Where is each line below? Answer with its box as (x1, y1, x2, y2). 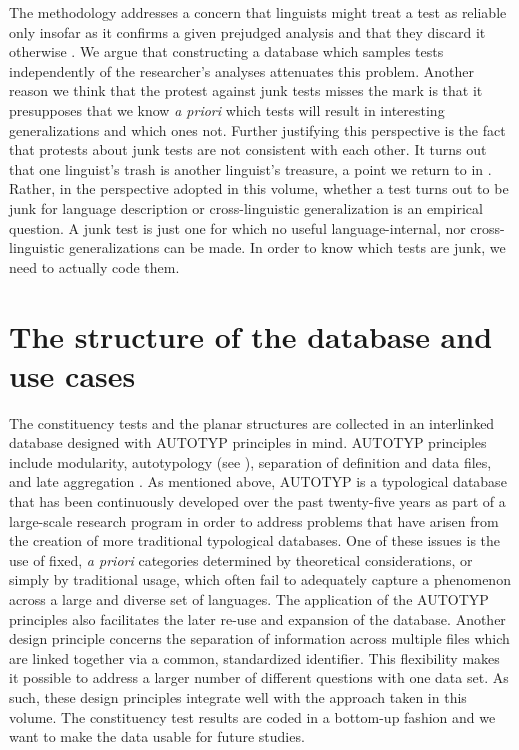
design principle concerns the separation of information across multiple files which (9, 628, 510, 649)
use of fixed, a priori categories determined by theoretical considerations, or (9, 549, 473, 570)
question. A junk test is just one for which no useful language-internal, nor (9, 217, 466, 238)
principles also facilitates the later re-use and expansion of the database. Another (9, 608, 506, 629)
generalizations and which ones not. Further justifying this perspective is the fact (9, 119, 506, 140)
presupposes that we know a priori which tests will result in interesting (9, 99, 445, 120)
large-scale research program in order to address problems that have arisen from (9, 510, 499, 531)
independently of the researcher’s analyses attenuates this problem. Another (9, 60, 474, 81)
